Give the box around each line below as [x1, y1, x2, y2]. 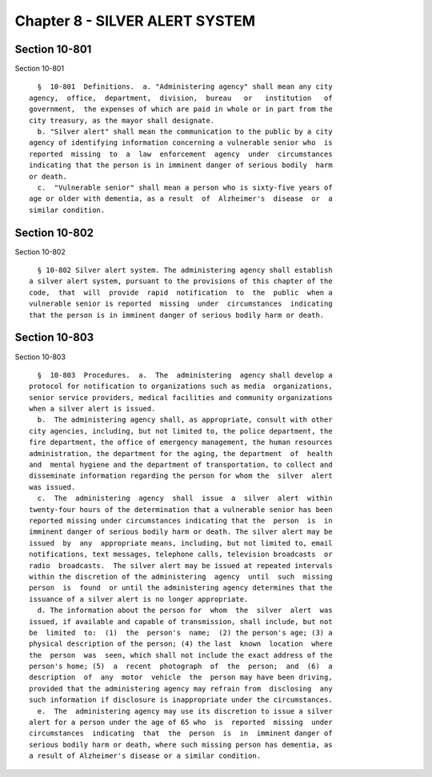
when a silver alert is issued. [29, 404, 156, 414]
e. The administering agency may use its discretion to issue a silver [37, 707, 333, 715]
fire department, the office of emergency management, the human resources [29, 438, 333, 447]
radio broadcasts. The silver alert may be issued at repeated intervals [29, 561, 333, 570]
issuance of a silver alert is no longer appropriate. [29, 595, 249, 603]
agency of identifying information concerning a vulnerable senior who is [29, 138, 333, 147]
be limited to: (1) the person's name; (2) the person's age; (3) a [29, 628, 333, 637]
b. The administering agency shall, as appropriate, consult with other [37, 415, 333, 424]
